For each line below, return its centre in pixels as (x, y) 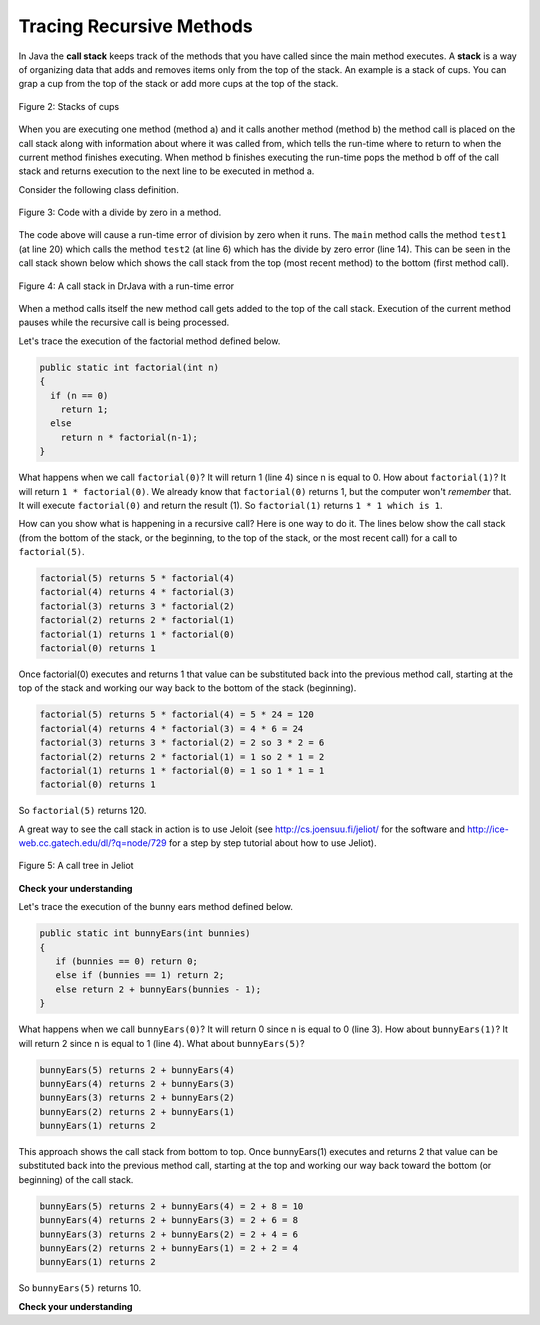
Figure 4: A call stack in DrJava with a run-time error (126, 286)
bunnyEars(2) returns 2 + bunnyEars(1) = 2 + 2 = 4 (169, 1248)
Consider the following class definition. (98, 189)
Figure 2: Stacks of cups (69, 106)
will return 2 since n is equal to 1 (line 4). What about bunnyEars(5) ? (161, 1043)
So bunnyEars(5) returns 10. (80, 1288)
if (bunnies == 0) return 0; (127, 961)
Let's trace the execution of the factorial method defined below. (149, 341)
